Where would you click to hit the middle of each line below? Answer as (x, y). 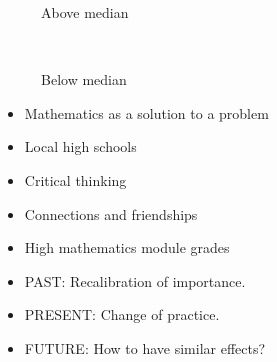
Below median (84, 79)
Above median (85, 12)
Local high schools (80, 146)
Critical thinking (75, 179)
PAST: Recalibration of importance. (135, 280)
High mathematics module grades (127, 247)
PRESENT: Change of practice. (122, 314)
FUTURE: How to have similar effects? (145, 347)
